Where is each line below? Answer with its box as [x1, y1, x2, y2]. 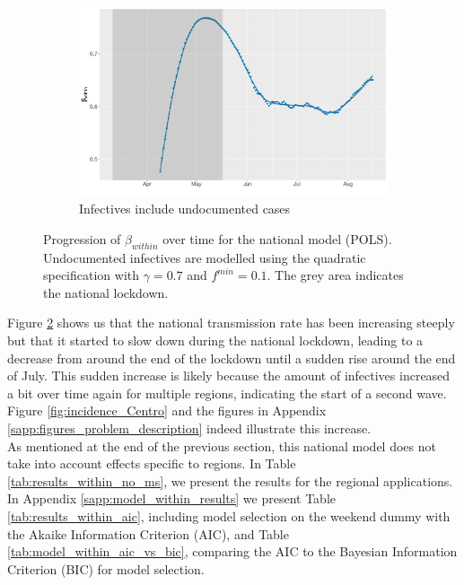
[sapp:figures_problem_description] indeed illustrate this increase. [7, 418, 372, 437]
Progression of [43, 229, 121, 248]
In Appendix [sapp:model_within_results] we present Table [7, 489, 337, 508]
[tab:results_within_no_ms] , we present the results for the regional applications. [7, 471, 453, 490]
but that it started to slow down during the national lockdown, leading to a [7, 330, 424, 349]
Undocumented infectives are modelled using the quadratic [43, 248, 366, 266]
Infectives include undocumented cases [79, 199, 291, 218]
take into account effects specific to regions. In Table [7, 454, 296, 473]
